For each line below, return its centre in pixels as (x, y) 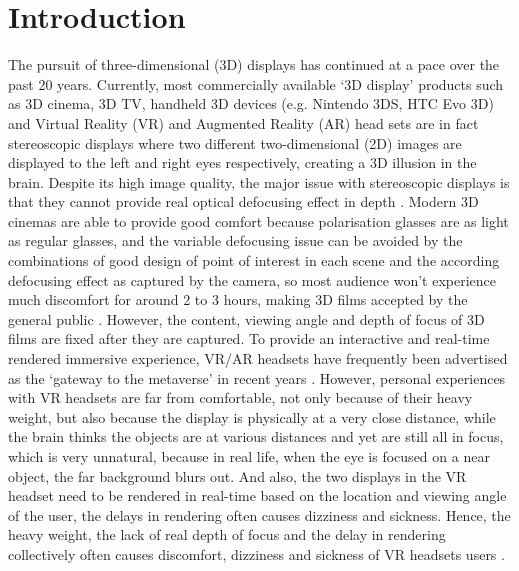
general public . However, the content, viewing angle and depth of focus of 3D (246, 318)
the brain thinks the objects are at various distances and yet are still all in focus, (256, 436)
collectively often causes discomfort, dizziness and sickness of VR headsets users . (256, 553)
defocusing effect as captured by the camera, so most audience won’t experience (252, 279)
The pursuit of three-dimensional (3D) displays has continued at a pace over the (254, 64)
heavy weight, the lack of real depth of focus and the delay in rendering (227, 534)
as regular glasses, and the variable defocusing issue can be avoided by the (235, 240)
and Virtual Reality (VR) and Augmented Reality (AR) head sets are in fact (243, 122)
